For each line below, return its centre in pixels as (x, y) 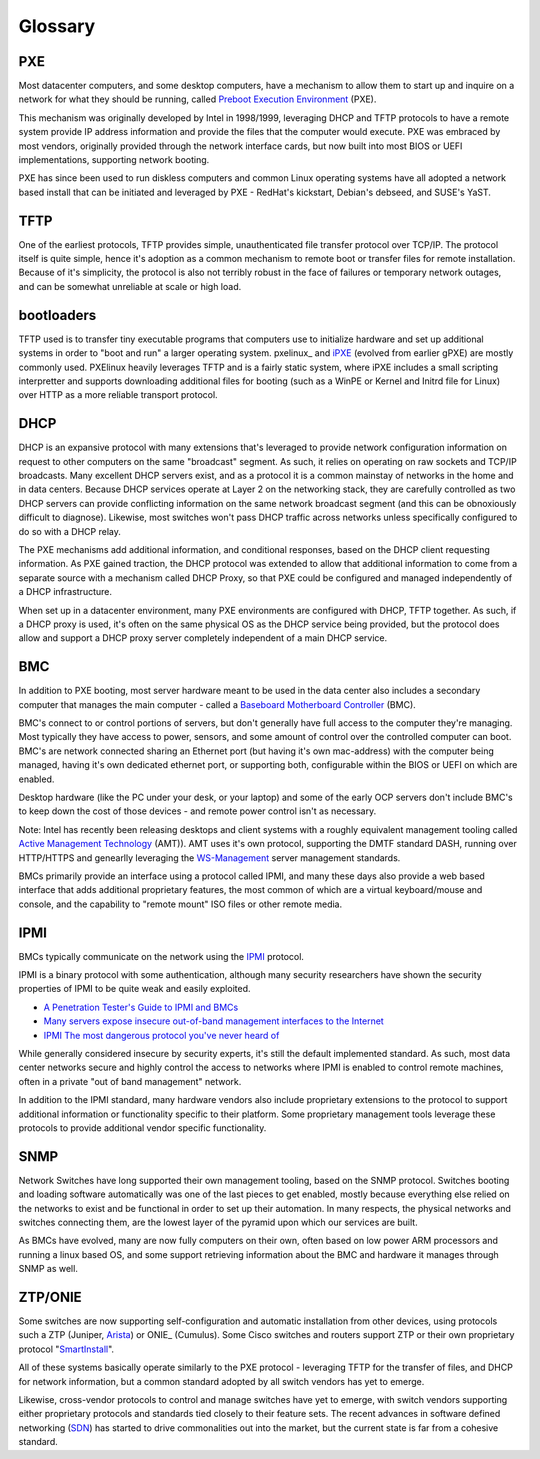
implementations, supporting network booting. (114, 160)
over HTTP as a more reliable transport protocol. (118, 395)
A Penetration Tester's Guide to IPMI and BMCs (141, 1007)
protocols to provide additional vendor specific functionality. (142, 1127)
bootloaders (57, 315)
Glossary (57, 26)
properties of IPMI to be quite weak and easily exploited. (134, 989)
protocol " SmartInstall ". (66, 1349)
